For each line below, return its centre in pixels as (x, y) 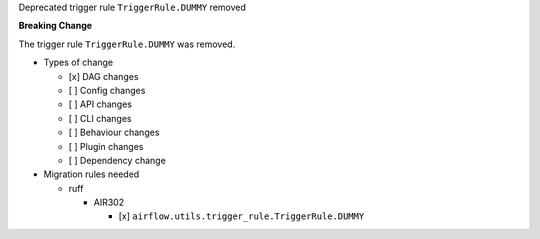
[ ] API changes (100, 104)
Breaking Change (55, 26)
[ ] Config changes (107, 90)
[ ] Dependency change (117, 160)
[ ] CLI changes (100, 118)
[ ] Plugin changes (106, 146)
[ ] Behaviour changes (114, 132)
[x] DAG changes (103, 76)
